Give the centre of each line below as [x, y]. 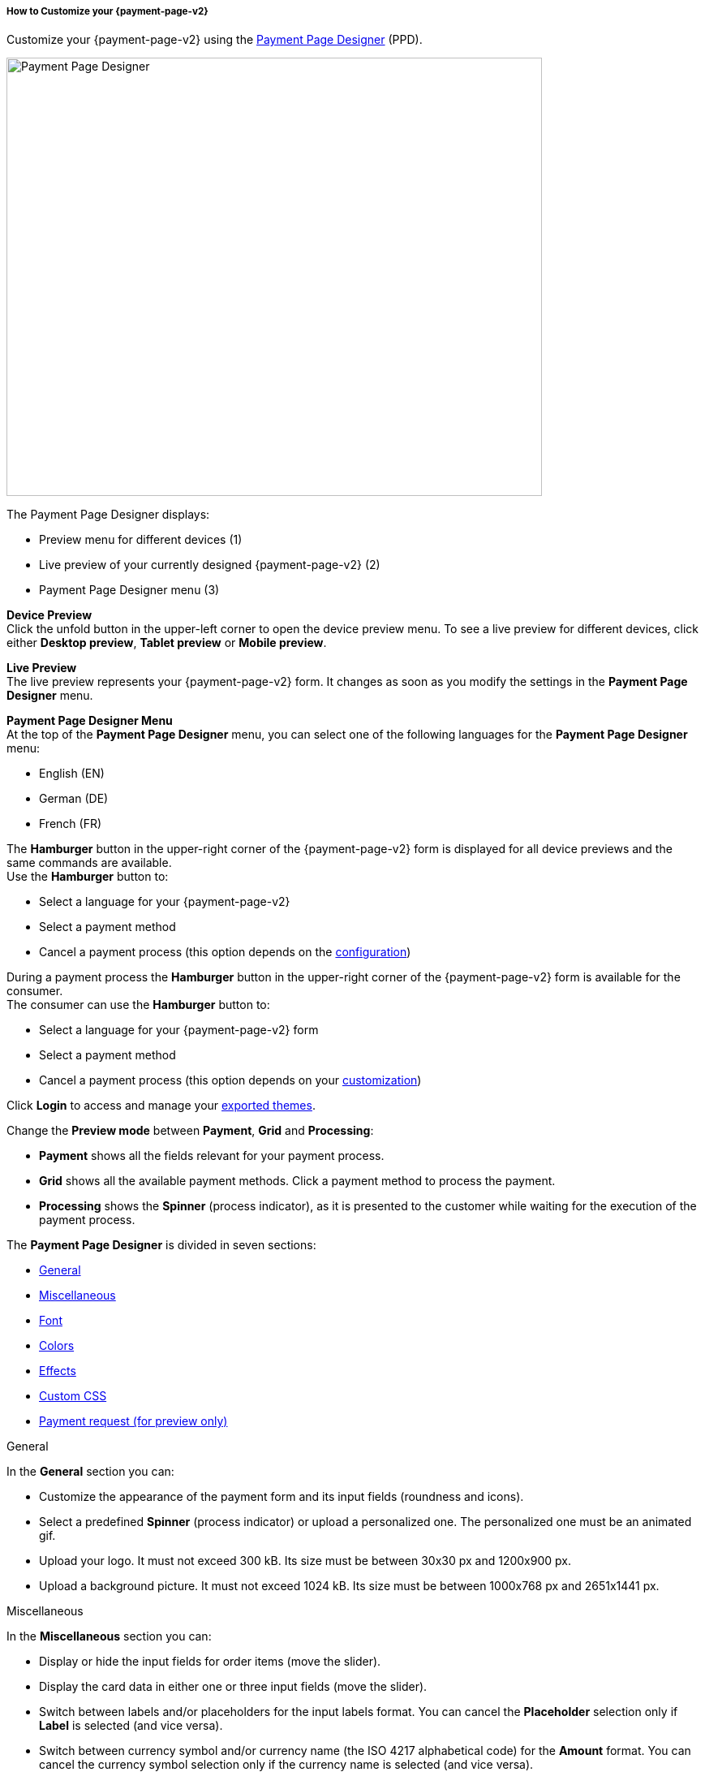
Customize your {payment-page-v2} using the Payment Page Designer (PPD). [215, 40]
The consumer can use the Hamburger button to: [138, 1005]
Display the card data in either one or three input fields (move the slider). [233, 1687]
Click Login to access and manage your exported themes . [161, 1106]
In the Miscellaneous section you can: [109, 1636]
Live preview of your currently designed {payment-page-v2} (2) [210, 565]
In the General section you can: [90, 1472]
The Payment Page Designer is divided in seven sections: [161, 1245]
